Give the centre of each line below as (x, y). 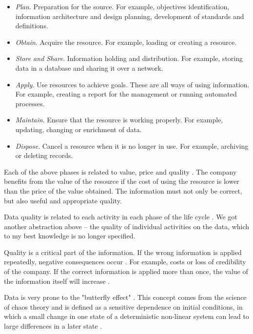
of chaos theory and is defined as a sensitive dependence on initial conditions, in (123, 306)
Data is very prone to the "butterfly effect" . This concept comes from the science (125, 297)
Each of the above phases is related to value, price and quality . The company (120, 171)
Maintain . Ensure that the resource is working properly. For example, (119, 120)
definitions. (32, 26)
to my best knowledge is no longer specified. (70, 236)
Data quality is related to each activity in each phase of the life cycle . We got (121, 217)
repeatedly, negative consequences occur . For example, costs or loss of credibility (125, 262)
